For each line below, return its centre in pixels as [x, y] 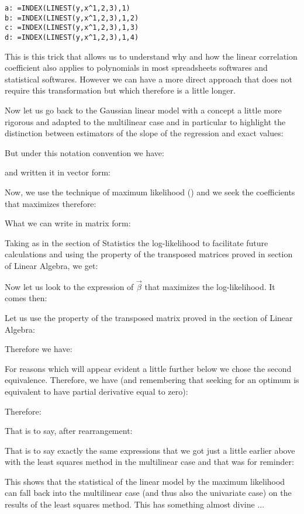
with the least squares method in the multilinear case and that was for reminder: [149, 462]
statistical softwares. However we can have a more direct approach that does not [149, 79]
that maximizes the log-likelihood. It [210, 286]
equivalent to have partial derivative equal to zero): [96, 391]
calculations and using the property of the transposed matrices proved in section [149, 254]
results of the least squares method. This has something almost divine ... [135, 504]
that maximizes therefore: [51, 203]
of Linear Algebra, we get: [51, 265]
